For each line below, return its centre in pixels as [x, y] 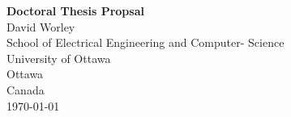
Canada [26, 89]
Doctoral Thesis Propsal [75, 10]
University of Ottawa [59, 58]
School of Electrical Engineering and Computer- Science [145, 42]
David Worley [41, 26]
